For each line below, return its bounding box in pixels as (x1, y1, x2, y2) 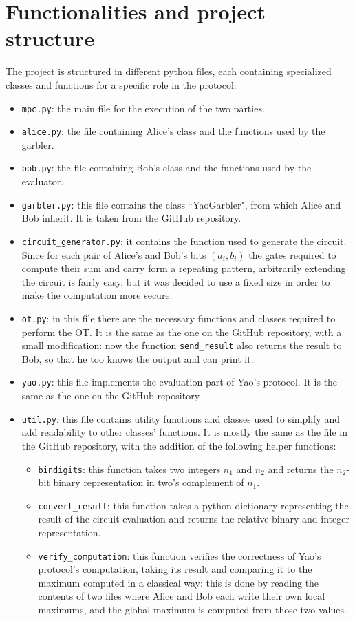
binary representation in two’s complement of (53, 475, 244, 490)
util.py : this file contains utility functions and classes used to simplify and (21, 411, 340, 425)
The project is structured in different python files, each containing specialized (6, 64, 332, 78)
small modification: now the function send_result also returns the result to (21, 338, 342, 352)
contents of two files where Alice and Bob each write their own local (38, 589, 325, 603)
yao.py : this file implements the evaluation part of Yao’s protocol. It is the (21, 375, 338, 389)
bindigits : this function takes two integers (38, 461, 221, 476)
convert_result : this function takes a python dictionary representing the (38, 498, 349, 512)
